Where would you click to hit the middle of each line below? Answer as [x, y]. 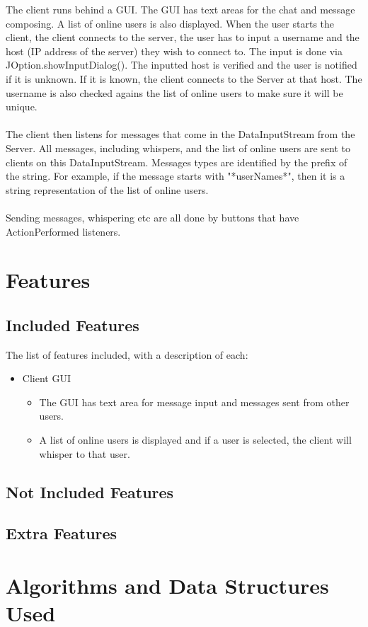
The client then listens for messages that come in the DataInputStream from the [180, 134]
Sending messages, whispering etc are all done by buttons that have [153, 217]
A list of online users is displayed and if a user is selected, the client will [195, 440]
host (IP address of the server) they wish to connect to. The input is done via [174, 51]
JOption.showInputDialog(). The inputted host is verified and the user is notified [182, 65]
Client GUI [46, 378]
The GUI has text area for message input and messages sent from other [194, 402]
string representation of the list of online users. [107, 189]
